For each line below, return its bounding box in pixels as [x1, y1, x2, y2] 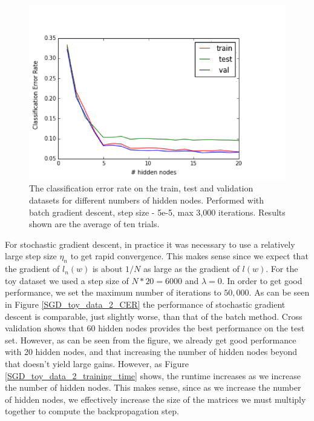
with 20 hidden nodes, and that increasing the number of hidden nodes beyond [5, 345, 297, 358]
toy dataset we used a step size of [5, 274, 129, 287]
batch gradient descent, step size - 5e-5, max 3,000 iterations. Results [29, 205, 286, 218]
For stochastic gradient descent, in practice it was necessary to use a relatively [5, 237, 295, 250]
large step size [5, 250, 57, 262]
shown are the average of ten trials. [29, 217, 160, 230]
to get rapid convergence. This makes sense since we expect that [70, 250, 309, 262]
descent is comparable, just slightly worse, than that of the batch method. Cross [5, 310, 303, 322]
